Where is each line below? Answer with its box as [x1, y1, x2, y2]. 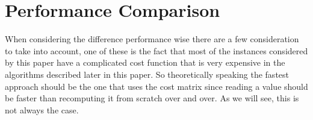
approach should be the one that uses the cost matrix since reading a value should [5, 80, 308, 92]
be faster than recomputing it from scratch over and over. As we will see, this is [5, 92, 299, 104]
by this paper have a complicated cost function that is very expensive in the [5, 56, 285, 69]
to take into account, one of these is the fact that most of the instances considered [5, 44, 308, 57]
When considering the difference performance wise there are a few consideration [5, 33, 299, 45]
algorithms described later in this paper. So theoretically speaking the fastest [5, 68, 290, 80]
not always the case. [5, 103, 79, 116]
